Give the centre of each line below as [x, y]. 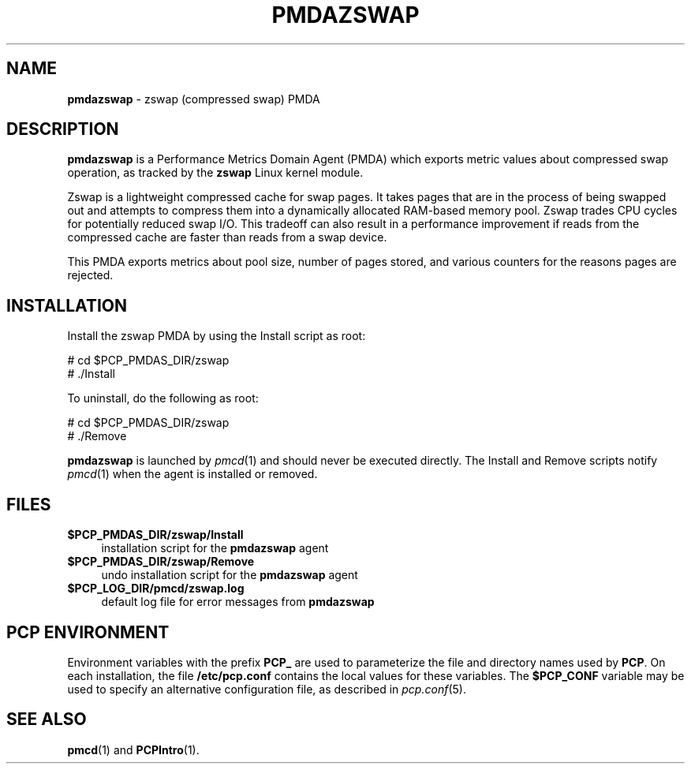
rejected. [90, 275]
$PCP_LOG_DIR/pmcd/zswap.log [156, 589]
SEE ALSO [47, 720]
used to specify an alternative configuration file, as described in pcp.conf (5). [267, 689]
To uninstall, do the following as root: [163, 398]
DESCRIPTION [63, 129]
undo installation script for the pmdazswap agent [230, 575]
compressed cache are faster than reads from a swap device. [227, 237]
